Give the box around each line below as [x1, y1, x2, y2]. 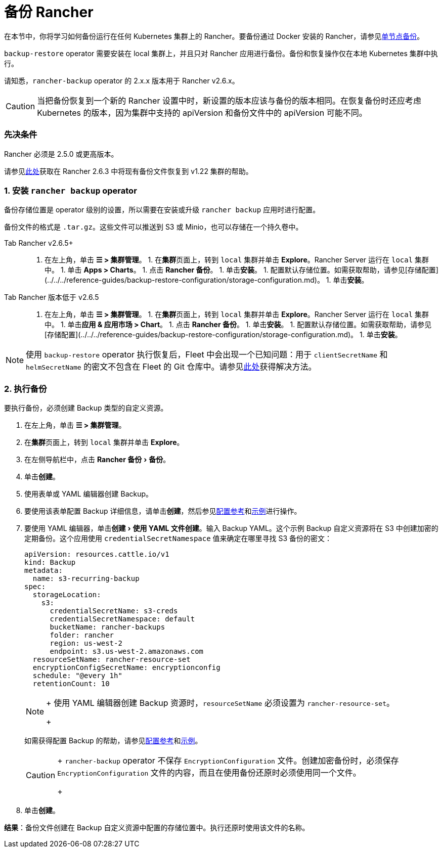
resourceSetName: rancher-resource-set [32, 655, 191, 663]
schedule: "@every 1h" [32, 671, 122, 680]
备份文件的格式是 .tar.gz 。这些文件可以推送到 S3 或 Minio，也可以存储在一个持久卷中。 [4, 222, 303, 232]
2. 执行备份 [4, 383, 47, 394]
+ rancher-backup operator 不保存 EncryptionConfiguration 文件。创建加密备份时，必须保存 [57, 755, 399, 766]
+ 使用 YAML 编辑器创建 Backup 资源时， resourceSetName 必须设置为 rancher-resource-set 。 [46, 698, 394, 708]
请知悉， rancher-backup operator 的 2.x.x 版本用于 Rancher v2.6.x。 [4, 76, 239, 85]
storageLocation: [32, 591, 101, 599]
